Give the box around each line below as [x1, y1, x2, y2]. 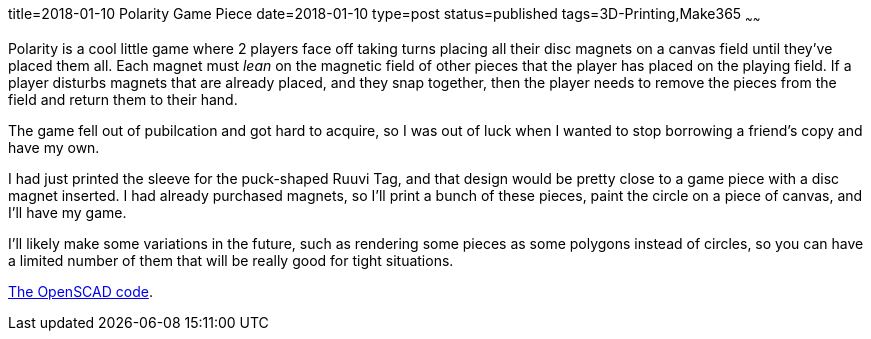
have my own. [8, 138, 100, 156]
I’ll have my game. [8, 203, 127, 221]
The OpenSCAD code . [8, 282, 153, 300]
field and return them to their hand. [8, 90, 238, 108]
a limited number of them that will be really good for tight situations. [8, 251, 454, 269]
